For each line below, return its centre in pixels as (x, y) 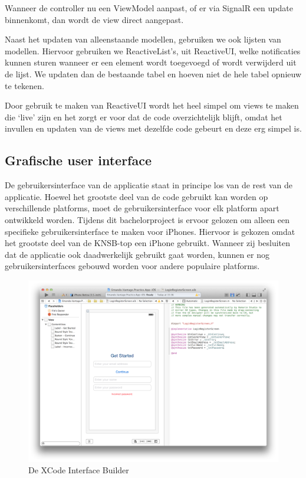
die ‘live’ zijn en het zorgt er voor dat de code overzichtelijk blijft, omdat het (144, 117)
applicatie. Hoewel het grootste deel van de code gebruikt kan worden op (136, 196)
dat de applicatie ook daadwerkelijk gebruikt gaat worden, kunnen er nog (137, 254)
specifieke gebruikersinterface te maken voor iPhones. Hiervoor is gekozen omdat (150, 231)
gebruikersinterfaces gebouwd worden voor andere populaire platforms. (132, 266)
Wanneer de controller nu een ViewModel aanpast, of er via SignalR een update (149, 8)
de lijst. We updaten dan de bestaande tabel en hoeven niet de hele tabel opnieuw (153, 73)
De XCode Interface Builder (79, 470)
